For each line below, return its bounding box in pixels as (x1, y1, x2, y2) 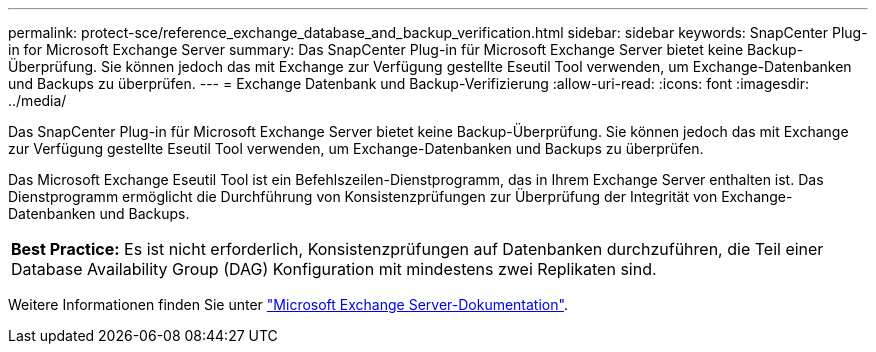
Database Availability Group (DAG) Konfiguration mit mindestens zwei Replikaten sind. (11, 259, 657, 279)
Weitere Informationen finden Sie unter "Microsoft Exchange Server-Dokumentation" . (8, 296, 568, 313)
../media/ (8, 92, 67, 109)
